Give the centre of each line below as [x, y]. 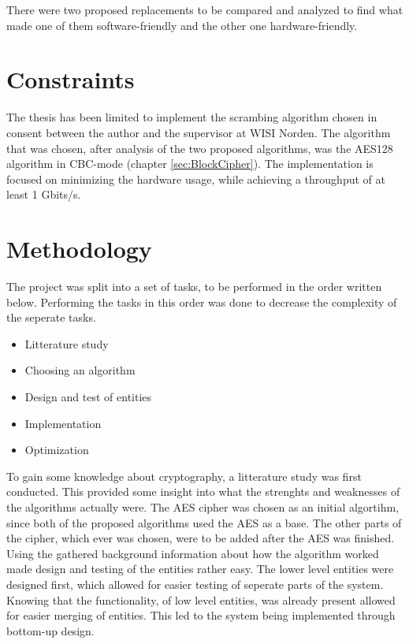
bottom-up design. [50, 630]
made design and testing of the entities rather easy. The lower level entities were [200, 569]
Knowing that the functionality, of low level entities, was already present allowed [201, 599]
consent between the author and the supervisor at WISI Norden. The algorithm [199, 132]
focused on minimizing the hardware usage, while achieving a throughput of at [196, 179]
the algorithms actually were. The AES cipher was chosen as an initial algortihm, [203, 506]
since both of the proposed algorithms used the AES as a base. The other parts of [204, 522]
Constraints [71, 79]
